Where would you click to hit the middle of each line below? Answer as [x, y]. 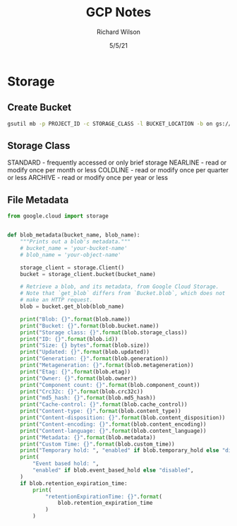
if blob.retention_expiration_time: [74, 483]
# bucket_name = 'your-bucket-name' [74, 248]
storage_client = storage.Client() [72, 268]
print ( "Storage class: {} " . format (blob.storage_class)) [104, 333]
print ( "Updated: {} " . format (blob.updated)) [85, 352]
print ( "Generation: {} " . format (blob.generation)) [95, 359]
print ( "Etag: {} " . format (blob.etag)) [75, 371]
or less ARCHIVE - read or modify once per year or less [87, 178]
